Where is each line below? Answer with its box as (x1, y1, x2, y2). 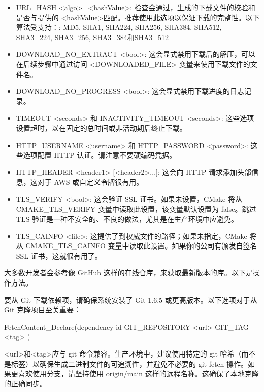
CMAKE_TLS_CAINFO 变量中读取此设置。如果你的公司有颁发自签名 (25, 240, 257, 251)
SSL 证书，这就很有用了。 (16, 250, 102, 261)
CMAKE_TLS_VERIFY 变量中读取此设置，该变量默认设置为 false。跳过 (16, 203, 256, 214)
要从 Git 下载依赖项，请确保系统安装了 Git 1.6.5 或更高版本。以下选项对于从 (4, 294, 257, 305)
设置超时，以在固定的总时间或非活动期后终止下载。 (16, 122, 187, 133)
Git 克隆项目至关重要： (4, 304, 81, 315)
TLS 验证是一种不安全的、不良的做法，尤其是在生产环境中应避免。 (16, 213, 239, 224)
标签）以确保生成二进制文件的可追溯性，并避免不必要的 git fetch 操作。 (11, 358, 248, 369)
